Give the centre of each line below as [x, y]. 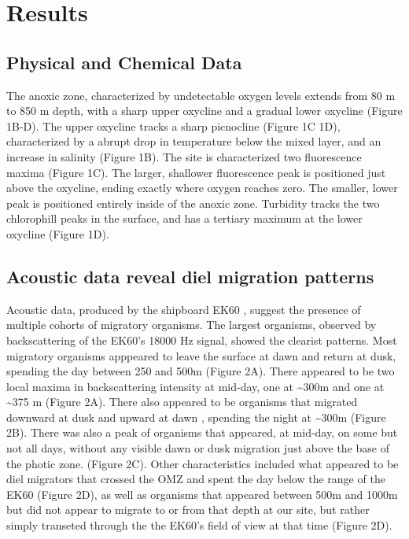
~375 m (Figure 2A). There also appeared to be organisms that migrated [182, 402]
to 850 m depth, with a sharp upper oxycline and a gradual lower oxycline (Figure [204, 111]
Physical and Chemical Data [124, 62]
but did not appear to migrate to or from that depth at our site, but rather [188, 509]
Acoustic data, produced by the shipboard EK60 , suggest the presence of [184, 309]
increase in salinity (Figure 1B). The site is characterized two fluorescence [184, 156]
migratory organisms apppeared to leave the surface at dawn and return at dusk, [201, 355]
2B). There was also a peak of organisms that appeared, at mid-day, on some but [202, 432]
